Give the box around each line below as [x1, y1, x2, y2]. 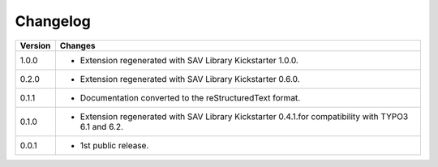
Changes [59, 40, 96, 51]
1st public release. [79, 139, 149, 151]
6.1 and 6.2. [79, 121, 124, 132]
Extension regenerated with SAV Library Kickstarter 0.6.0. [79, 73, 300, 84]
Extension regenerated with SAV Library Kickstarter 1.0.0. [79, 54, 299, 66]
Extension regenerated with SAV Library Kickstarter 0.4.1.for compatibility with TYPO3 [79, 110, 409, 122]
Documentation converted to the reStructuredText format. [79, 92, 301, 103]
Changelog [15, 12, 91, 30]
